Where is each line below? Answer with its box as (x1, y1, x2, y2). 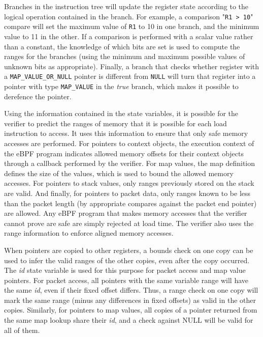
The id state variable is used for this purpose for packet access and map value (4, 265, 246, 275)
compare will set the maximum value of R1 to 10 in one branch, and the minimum (4, 21, 259, 32)
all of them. (4, 324, 40, 335)
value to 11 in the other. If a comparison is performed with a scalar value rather (4, 31, 253, 41)
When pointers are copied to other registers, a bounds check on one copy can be (4, 244, 253, 255)
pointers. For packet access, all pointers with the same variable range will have (4, 274, 249, 285)
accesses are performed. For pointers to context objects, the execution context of (4, 137, 254, 148)
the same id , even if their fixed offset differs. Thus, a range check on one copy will (4, 285, 258, 295)
